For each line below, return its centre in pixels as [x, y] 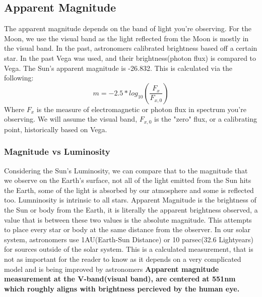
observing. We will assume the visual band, [71, 119]
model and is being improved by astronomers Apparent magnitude [112, 269]
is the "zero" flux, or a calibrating [206, 119]
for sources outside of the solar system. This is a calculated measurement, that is [129, 249]
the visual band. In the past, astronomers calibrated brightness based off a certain [131, 48]
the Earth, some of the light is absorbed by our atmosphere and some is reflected [129, 190]
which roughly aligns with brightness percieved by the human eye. [122, 288]
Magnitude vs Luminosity [57, 152]
